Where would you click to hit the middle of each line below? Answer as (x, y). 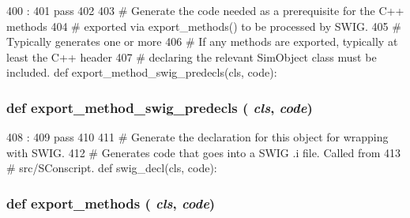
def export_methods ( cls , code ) (111, 203)
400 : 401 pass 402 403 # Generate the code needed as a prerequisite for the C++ (205, 10)
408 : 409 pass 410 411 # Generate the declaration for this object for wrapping (197, 137)
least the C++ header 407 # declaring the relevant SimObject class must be (192, 56)
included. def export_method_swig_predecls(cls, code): (142, 72)
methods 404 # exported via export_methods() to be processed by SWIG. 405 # (204, 26)
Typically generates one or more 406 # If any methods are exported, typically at (202, 41)
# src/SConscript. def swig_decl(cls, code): (112, 168)
